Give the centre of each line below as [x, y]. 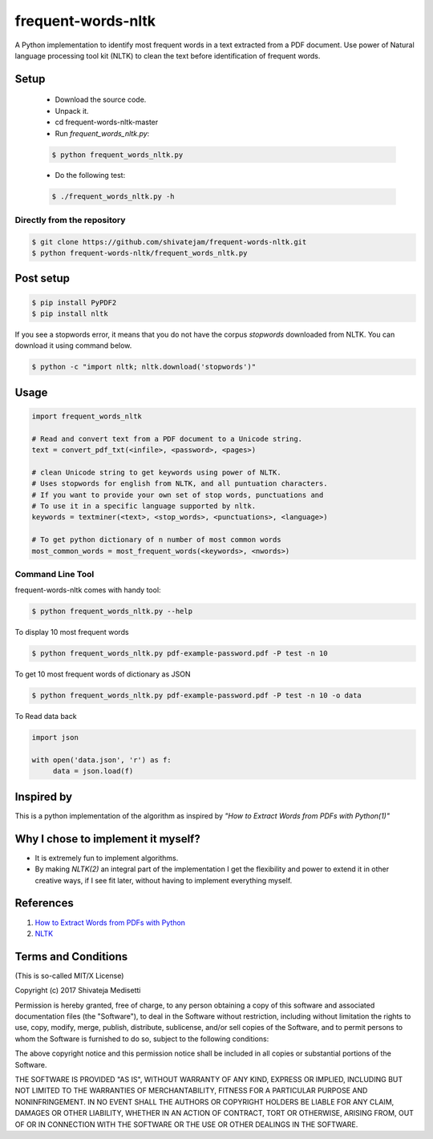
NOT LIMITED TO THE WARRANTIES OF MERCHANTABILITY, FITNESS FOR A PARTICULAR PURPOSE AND [191, 1091]
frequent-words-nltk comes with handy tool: [88, 590]
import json [55, 738]
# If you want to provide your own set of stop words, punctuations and [178, 495]
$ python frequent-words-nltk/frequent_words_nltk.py [140, 253]
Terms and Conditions [71, 957]
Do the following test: [90, 176]
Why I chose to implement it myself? [107, 839]
